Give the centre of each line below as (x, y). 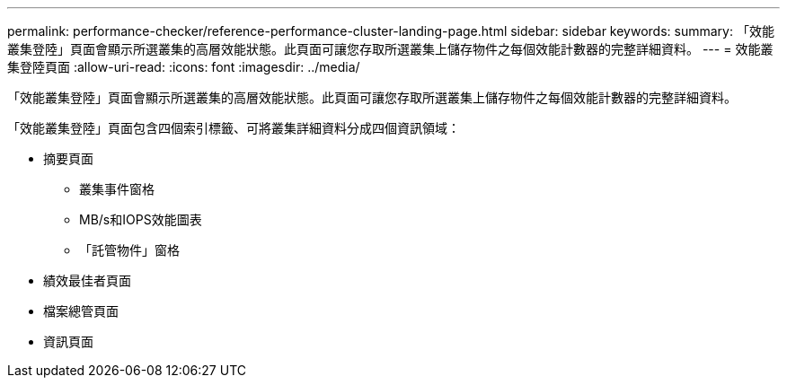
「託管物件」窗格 (129, 250)
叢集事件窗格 (117, 189)
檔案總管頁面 (81, 311)
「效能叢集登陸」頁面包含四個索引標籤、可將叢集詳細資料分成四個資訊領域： (234, 128)
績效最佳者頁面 (87, 280)
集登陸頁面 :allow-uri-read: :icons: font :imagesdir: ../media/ (184, 67)
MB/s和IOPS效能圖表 (141, 219)
